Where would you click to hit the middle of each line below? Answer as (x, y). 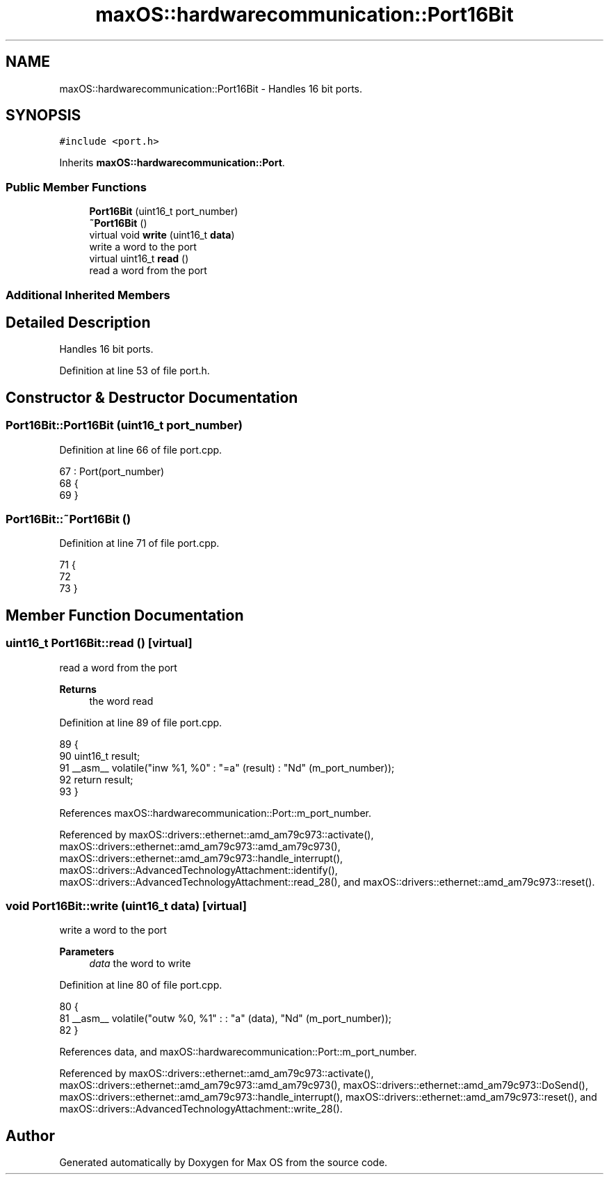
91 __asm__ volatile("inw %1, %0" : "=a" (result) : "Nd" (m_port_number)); (227, 767)
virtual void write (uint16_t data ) (162, 235)
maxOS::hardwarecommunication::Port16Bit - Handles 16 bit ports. (211, 88)
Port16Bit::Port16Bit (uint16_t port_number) (124, 425)
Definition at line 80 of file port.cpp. (141, 985)
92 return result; (96, 779)
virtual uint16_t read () (139, 259)
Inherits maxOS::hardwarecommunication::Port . (172, 163)
